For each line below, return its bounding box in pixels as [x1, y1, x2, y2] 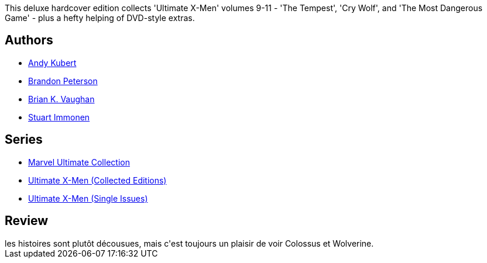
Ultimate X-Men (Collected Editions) [28, 175, 167, 185]
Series [5, 132, 43, 147]
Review [5, 213, 49, 229]
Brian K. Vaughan [28, 94, 95, 104]
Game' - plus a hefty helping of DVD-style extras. [5, 13, 195, 23]
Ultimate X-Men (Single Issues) [28, 193, 148, 203]
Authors [5, 33, 53, 48]
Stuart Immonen [28, 112, 90, 122]
